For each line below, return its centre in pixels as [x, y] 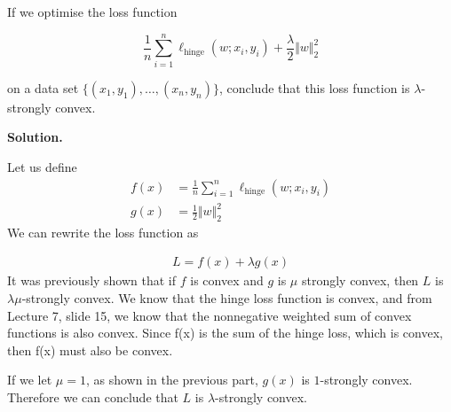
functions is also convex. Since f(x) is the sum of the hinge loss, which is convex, [225, 333]
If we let [30, 380]
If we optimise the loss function [92, 12]
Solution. [35, 137]
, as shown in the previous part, [172, 380]
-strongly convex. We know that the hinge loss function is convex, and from [227, 298]
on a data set [43, 87]
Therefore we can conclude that [93, 397]
